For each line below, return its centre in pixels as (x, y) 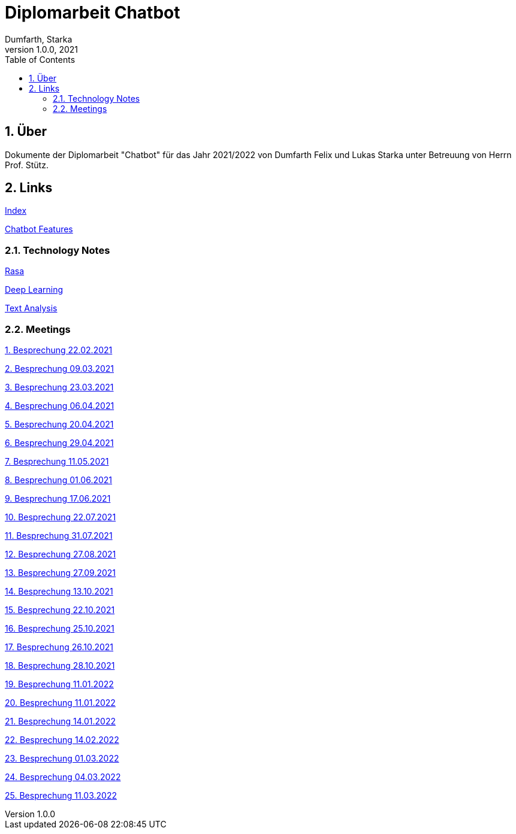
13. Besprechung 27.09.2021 (61, 572)
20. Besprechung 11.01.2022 (60, 702)
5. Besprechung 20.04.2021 (59, 424)
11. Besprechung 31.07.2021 (59, 535)
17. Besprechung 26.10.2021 (59, 647)
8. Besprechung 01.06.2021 (59, 480)
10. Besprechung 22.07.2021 (61, 517)
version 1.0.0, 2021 (41, 49)
